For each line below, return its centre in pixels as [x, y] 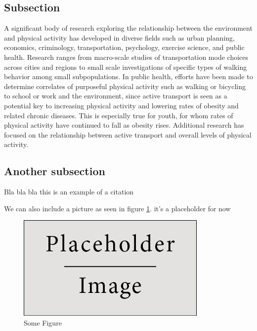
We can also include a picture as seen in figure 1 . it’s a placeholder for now [117, 208]
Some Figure [43, 322]
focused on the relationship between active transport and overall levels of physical [128, 134]
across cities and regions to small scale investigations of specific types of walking [126, 67]
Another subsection [55, 171]
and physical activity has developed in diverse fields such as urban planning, [119, 37]
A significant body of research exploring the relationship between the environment [128, 28]
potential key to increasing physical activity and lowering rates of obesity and [121, 105]
